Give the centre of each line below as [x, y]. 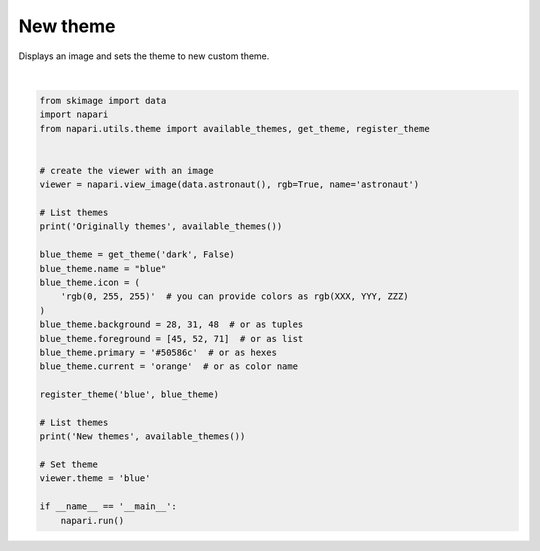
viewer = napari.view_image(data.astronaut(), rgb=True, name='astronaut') [229, 184]
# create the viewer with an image [126, 170]
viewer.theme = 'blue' [95, 478]
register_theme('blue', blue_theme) [129, 394]
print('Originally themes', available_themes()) [161, 226]
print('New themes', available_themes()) [142, 436]
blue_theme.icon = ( [89, 282]
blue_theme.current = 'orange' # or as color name [169, 366]
